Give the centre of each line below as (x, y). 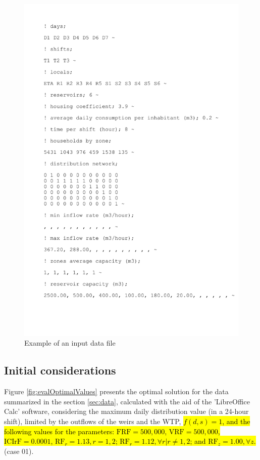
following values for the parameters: (59, 431)
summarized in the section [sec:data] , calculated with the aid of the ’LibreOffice (127, 401)
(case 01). (19, 451)
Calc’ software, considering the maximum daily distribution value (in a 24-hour (126, 411)
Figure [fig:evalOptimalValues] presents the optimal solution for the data (116, 391)
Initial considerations (60, 370)
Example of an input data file (70, 343)
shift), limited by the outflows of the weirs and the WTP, (93, 421)
